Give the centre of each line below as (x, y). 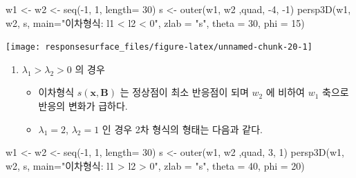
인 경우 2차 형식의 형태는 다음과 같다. (182, 129)
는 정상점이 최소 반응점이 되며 (184, 92)
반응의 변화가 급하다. (83, 106)
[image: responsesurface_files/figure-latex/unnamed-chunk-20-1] (159, 47)
